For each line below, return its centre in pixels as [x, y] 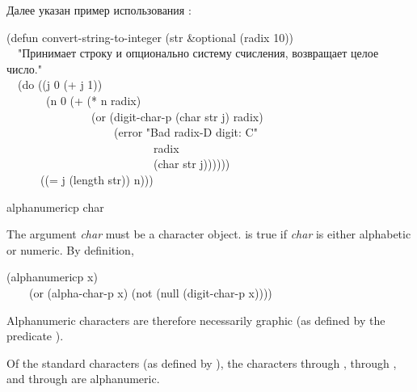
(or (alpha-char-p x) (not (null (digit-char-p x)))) [150, 292]
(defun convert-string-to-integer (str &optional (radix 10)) [150, 37]
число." [24, 68]
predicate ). [35, 336]
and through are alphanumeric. [83, 379]
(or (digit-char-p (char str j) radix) [177, 116]
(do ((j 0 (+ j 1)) [60, 84]
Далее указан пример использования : [99, 10]
